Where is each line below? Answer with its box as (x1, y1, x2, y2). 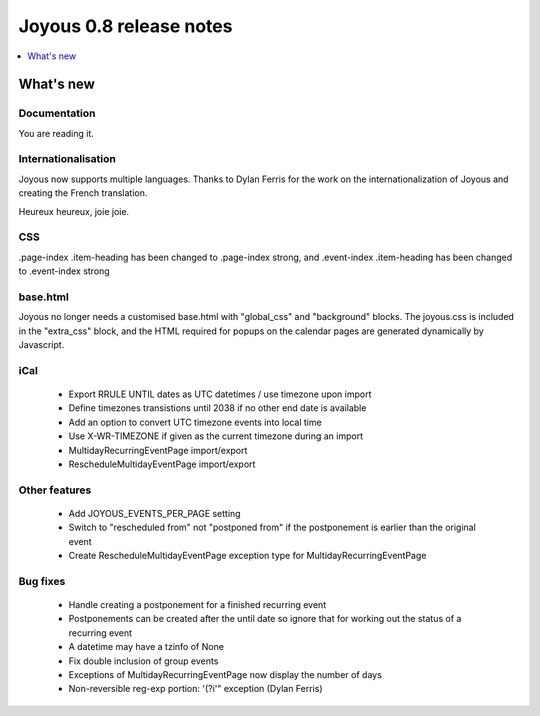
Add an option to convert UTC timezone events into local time (68, 416, 322, 428)
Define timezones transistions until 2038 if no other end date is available (68, 402, 367, 414)
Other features (18, 483, 92, 497)
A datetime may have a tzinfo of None (68, 641, 225, 653)
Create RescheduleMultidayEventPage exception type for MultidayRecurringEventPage (68, 550, 427, 562)
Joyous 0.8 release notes (18, 15, 233, 37)
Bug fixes (18, 574, 66, 588)
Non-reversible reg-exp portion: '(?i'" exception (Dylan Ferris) (68, 683, 323, 695)
